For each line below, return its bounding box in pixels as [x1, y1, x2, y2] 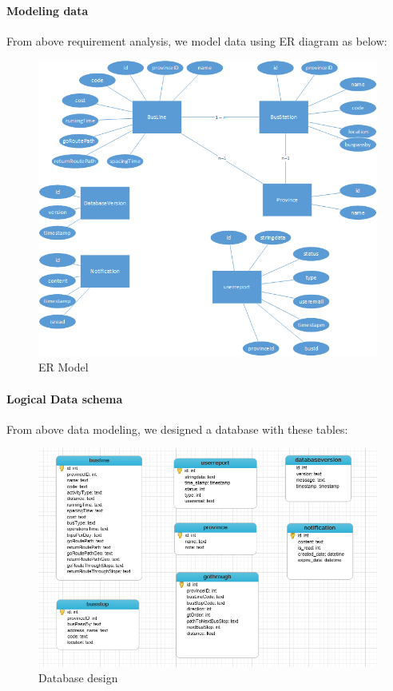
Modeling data [6, 2, 89, 18]
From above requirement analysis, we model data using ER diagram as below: [6, 32, 387, 49]
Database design [38, 669, 118, 686]
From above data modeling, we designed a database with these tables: [6, 420, 348, 437]
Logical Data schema [6, 390, 123, 407]
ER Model [38, 359, 89, 375]
